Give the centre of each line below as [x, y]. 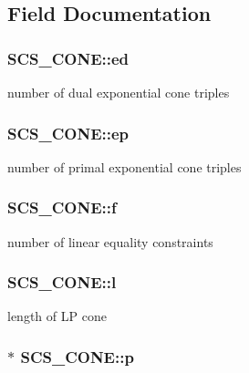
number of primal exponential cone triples [124, 166]
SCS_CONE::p [77, 356]
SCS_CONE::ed [68, 58]
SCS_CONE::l [62, 282]
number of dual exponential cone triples [119, 92]
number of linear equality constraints [110, 241]
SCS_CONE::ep [68, 133]
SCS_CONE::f [62, 207]
